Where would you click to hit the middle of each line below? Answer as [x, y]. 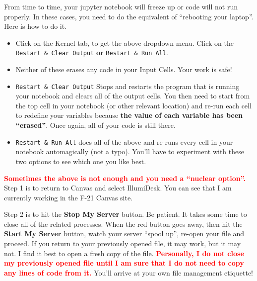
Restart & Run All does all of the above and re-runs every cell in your [124, 141]
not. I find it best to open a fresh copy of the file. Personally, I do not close [124, 253]
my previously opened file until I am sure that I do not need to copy [124, 263]
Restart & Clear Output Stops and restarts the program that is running [128, 86]
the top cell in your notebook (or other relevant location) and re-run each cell [133, 105]
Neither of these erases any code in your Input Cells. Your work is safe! [124, 69]
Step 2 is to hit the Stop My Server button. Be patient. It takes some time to [126, 214]
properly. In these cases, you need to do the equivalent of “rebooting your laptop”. [129, 16]
